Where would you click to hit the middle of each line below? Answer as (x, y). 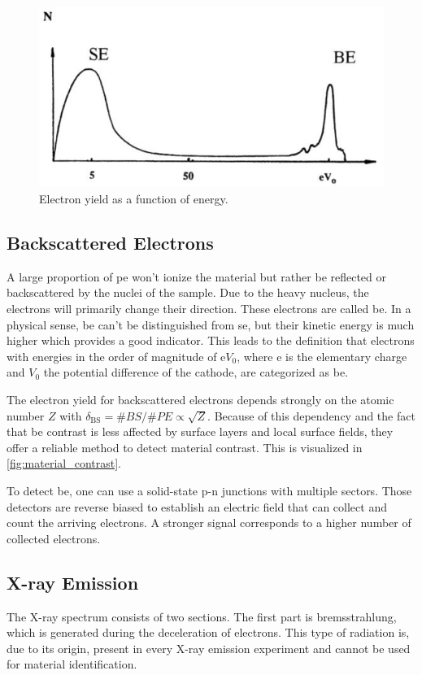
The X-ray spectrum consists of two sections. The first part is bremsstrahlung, (202, 616)
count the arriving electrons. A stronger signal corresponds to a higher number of (209, 523)
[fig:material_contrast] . (64, 463)
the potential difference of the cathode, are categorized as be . (196, 372)
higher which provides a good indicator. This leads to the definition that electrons (211, 340)
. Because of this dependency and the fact (311, 415)
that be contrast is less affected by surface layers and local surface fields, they (200, 431)
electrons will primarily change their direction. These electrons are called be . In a (209, 308)
